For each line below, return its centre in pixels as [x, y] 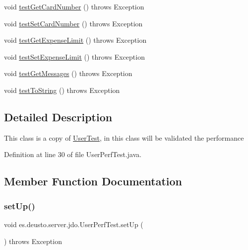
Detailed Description [58, 117]
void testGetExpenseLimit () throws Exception [75, 40]
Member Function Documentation [93, 181]
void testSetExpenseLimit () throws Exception [74, 56]
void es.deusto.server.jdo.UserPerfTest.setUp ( [74, 224]
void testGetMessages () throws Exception [68, 73]
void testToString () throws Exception [62, 90]
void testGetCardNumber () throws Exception [74, 6]
